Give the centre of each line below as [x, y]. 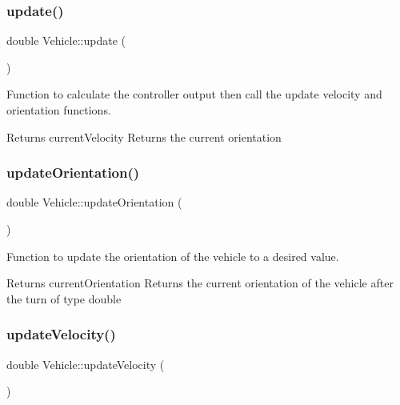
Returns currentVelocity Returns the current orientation [144, 136]
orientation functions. [59, 110]
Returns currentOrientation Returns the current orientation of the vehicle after [200, 283]
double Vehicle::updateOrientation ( [94, 202]
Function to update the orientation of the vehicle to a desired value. [173, 256]
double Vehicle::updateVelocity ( [86, 364]
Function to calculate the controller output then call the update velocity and [194, 94]
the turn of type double [64, 298]
